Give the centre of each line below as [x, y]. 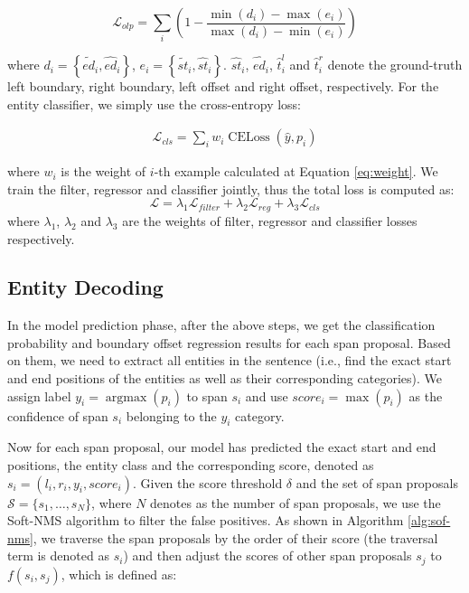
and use [267, 395]
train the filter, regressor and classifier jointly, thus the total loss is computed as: [231, 188]
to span [207, 395]
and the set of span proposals [377, 482]
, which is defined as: [119, 574]
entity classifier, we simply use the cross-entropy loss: [155, 104]
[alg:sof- [429, 520]
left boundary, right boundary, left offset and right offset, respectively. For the [223, 86]
